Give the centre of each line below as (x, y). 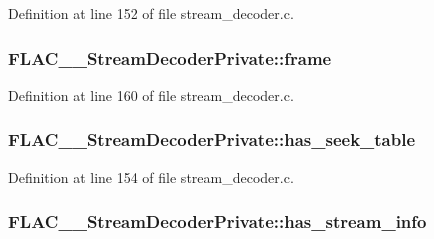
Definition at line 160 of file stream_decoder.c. (151, 94)
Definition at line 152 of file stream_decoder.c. (151, 13)
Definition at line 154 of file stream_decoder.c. (151, 176)
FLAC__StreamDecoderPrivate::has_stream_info (217, 221)
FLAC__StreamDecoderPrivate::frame (170, 57)
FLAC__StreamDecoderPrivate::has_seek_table (212, 139)
